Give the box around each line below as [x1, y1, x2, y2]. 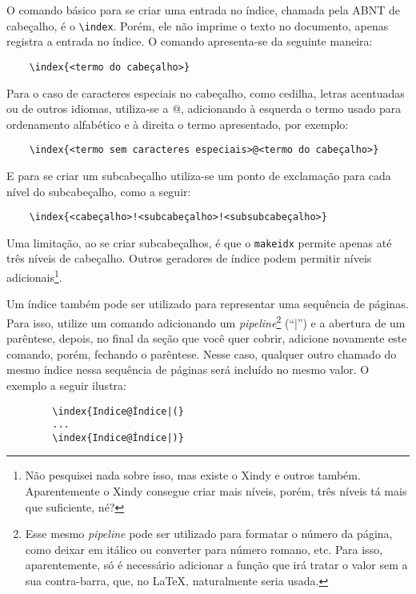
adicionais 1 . [6, 267, 62, 285]
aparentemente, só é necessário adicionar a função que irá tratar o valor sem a [25, 556, 408, 573]
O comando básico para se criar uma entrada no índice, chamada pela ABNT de [6, 2, 401, 18]
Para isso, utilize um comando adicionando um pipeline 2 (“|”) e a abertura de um [6, 311, 406, 331]
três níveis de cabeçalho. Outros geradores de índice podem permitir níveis [6, 250, 372, 267]
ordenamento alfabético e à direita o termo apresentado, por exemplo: [6, 115, 349, 132]
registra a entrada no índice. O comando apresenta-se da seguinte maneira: [6, 33, 373, 50]
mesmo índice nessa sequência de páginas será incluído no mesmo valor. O [6, 361, 370, 378]
